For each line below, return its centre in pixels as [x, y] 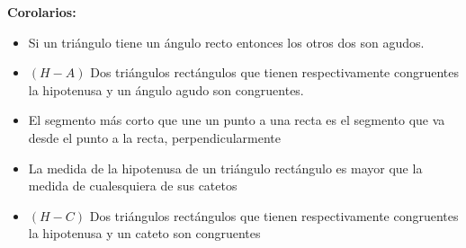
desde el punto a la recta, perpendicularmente [154, 137]
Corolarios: [42, 12]
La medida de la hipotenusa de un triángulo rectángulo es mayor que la [225, 168]
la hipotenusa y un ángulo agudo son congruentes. [166, 89]
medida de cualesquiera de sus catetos [133, 186]
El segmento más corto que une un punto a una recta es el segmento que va [237, 120]
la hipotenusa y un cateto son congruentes [144, 233]
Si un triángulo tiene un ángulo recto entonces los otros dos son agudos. [226, 42]
